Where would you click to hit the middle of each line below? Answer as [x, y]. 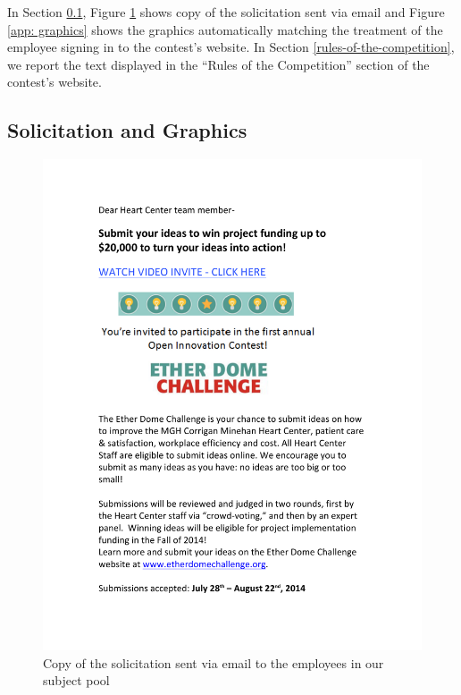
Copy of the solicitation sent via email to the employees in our [214, 662]
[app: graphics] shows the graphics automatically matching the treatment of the [225, 29]
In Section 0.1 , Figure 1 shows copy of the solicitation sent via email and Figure [226, 12]
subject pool [76, 680]
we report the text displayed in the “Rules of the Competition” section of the [218, 64]
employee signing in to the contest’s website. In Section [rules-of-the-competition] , [231, 47]
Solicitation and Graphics [127, 130]
